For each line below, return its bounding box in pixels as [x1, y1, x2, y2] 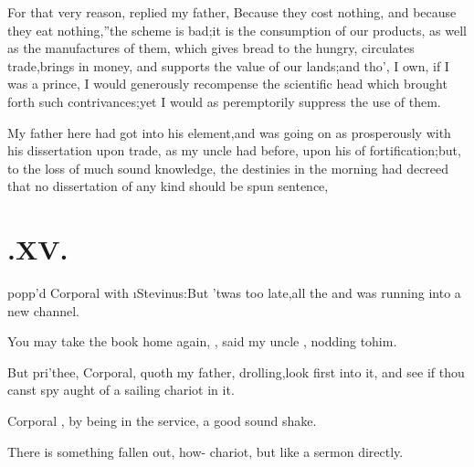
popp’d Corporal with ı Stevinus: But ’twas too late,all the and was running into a [7, 283, 461, 302]
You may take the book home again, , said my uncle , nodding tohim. [7, 332, 397, 351]
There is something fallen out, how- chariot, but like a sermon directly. [7, 441, 404, 461]
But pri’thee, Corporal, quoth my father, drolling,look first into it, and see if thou [7, 362, 465, 381]
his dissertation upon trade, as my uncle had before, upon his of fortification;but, [7, 141, 461, 160]
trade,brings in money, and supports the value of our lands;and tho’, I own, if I [7, 56, 449, 75]
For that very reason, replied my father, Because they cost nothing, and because [7, 3, 457, 21]
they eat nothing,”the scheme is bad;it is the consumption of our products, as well [7, 20, 467, 39]
